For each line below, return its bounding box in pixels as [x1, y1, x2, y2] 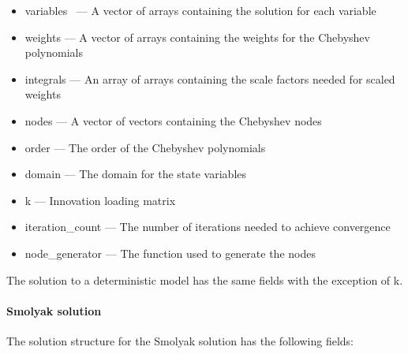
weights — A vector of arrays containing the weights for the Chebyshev [24, 28, 370, 45]
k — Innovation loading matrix [24, 192, 176, 208]
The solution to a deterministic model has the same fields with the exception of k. [6, 271, 403, 288]
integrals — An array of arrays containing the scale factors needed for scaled [24, 70, 395, 87]
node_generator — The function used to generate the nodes [24, 244, 316, 261]
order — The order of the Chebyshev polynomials [24, 139, 266, 155]
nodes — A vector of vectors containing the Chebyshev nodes [24, 112, 322, 129]
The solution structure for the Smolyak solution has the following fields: [6, 332, 354, 348]
